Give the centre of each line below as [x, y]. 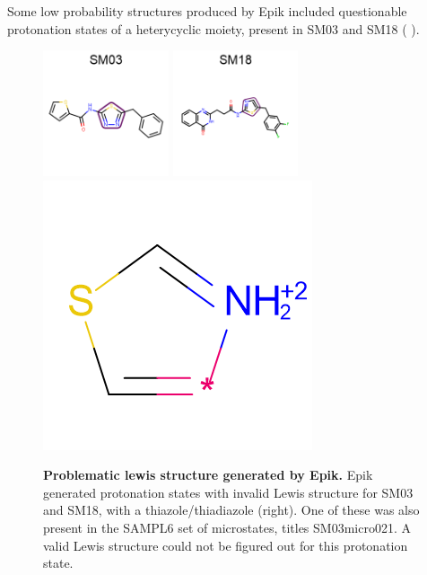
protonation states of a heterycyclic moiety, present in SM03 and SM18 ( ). [213, 28]
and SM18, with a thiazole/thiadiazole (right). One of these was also [231, 510]
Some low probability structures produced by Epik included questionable [207, 11]
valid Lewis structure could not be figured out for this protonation [226, 545]
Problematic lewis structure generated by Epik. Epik [208, 475]
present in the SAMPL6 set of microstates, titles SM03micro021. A [227, 528]
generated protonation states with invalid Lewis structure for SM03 [228, 492]
